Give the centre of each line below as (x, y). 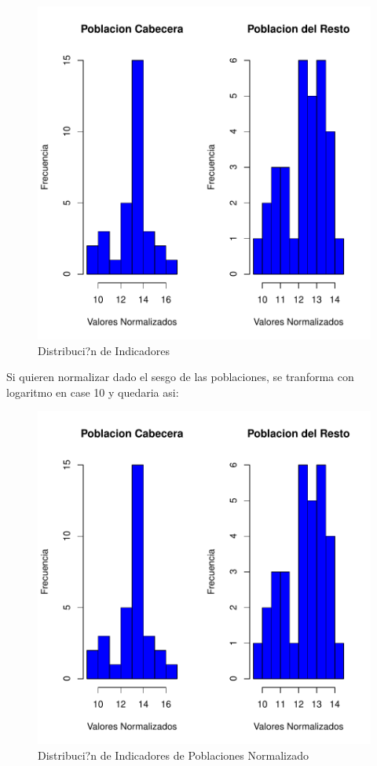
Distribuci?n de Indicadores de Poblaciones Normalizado (173, 755)
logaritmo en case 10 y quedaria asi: (93, 392)
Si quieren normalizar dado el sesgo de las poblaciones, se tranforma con (180, 377)
